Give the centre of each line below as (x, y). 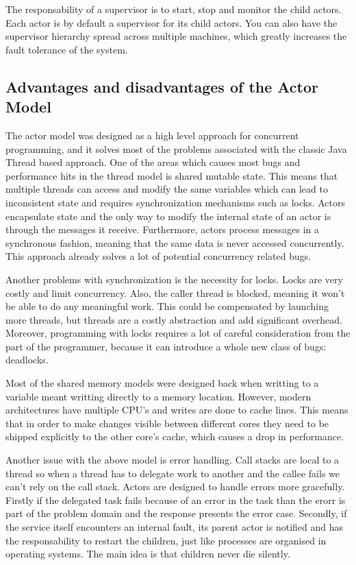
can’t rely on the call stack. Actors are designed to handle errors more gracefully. (175, 486)
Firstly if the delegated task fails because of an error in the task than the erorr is (176, 500)
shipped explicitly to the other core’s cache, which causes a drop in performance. (175, 436)
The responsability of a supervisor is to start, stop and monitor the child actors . (174, 9)
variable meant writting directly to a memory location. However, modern (158, 396)
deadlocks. (27, 360)
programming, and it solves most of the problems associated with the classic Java (176, 148)
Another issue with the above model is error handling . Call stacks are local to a (173, 460)
